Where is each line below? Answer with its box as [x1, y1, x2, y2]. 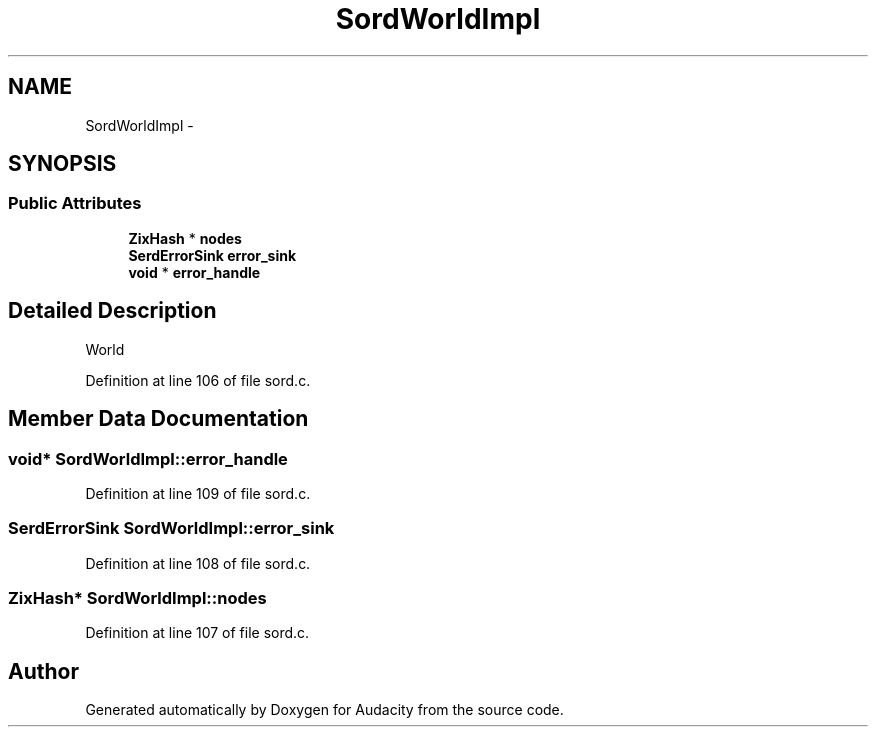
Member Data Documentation [8, 406, 309, 432]
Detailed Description [8, 298, 217, 324]
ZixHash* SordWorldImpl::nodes [8, 588, 267, 608]
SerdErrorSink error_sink [128, 246, 297, 264]
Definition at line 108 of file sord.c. [85, 554, 311, 572]
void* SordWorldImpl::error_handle [8, 448, 288, 469]
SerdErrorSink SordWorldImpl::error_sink [8, 518, 335, 539]
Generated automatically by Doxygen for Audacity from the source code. [85, 701, 564, 719]
